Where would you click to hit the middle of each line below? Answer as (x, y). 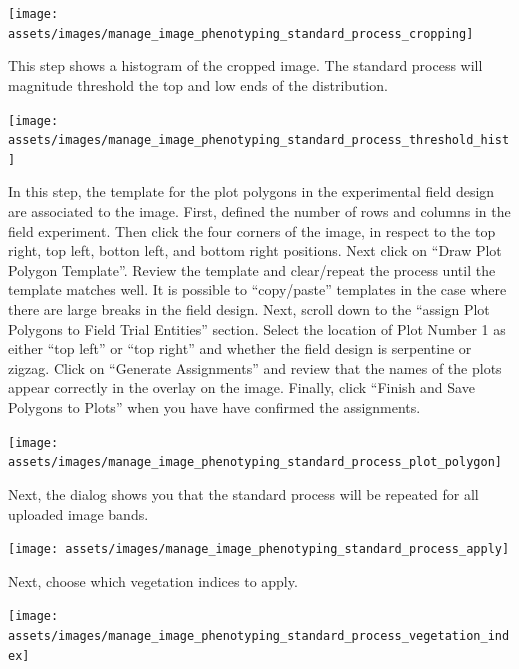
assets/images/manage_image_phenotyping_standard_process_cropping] (241, 33)
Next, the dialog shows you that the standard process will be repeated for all (243, 493)
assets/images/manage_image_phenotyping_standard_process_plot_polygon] (255, 462)
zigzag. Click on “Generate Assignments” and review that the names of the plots (255, 367)
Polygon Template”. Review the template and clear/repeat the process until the (252, 269)
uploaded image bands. (78, 513)
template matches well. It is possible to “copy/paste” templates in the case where (257, 289)
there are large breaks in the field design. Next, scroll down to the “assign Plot (249, 309)
